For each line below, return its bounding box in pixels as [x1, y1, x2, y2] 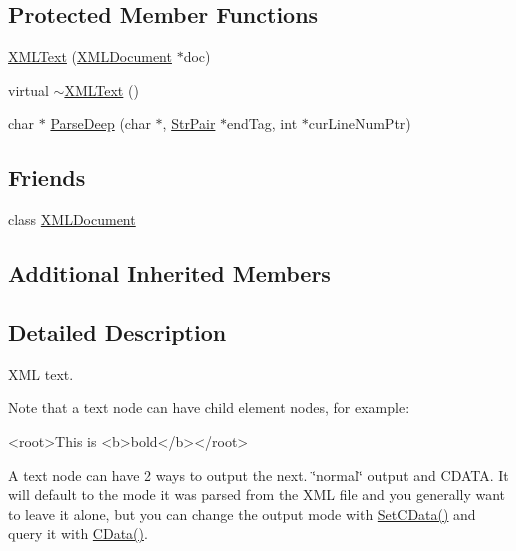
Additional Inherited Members [8, 258, 331, 289]
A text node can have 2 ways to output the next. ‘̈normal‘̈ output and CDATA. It [8, 464, 509, 485]
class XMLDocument [8, 209, 136, 230]
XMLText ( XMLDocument [8, 46, 172, 67]
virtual [8, 79, 49, 100]
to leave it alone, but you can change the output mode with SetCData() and [8, 503, 476, 524]
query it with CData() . [8, 523, 148, 544]
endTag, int [227, 113, 298, 134]
